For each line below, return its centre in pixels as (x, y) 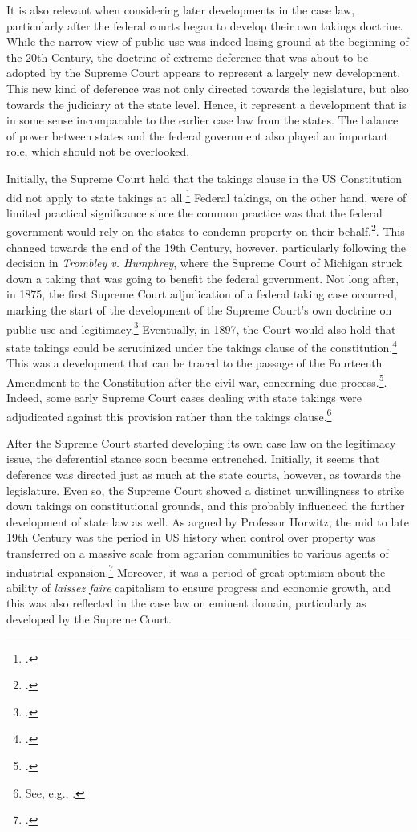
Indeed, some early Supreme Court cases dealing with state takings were (184, 397)
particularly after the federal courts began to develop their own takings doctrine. (205, 25)
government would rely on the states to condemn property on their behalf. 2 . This (206, 230)
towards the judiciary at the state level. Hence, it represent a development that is (206, 104)
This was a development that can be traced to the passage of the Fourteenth (194, 363)
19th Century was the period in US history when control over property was (191, 537)
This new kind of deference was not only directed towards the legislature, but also (208, 88)
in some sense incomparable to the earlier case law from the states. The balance (202, 120)
